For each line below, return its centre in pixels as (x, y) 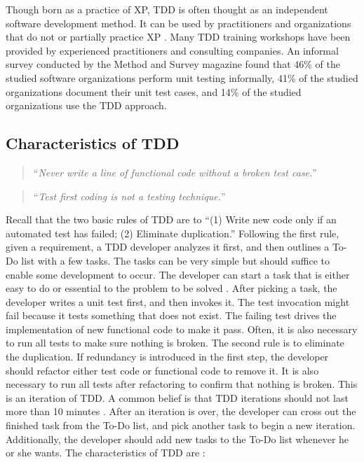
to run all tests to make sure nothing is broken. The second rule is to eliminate (175, 343)
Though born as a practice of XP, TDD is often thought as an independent (167, 9)
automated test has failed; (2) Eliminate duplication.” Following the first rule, (173, 233)
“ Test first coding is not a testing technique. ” (129, 196)
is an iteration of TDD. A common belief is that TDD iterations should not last (177, 397)
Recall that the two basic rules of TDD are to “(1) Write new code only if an (171, 219)
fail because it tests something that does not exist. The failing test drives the (171, 315)
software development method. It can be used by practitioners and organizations (178, 23)
